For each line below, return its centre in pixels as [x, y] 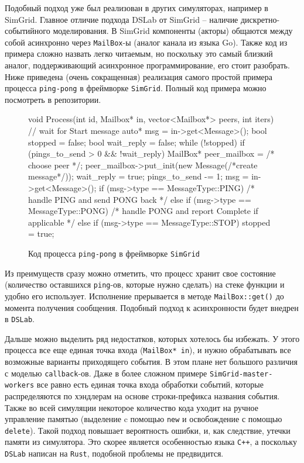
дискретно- [260, 19]
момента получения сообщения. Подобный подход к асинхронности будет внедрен [152, 307]
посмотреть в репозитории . [53, 99]
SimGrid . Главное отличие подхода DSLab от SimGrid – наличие [122, 19]
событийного [28, 31]
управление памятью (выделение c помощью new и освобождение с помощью [144, 419]
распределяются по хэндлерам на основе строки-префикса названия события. [142, 395]
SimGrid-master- [241, 374]
